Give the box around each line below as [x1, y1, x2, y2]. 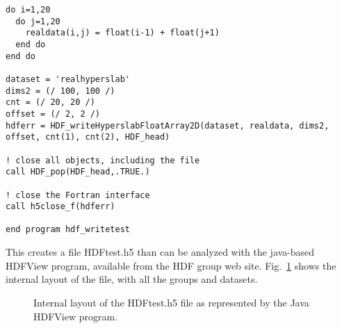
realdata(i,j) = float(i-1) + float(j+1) [25, 28, 220, 38]
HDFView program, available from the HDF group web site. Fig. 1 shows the [6, 258, 336, 272]
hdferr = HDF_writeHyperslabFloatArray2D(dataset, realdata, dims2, [6, 120, 329, 131]
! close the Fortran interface [6, 190, 150, 200]
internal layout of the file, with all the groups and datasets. [6, 272, 258, 286]
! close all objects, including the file [6, 155, 200, 165]
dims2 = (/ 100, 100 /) [6, 85, 115, 96]
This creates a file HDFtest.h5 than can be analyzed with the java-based [6, 245, 315, 259]
